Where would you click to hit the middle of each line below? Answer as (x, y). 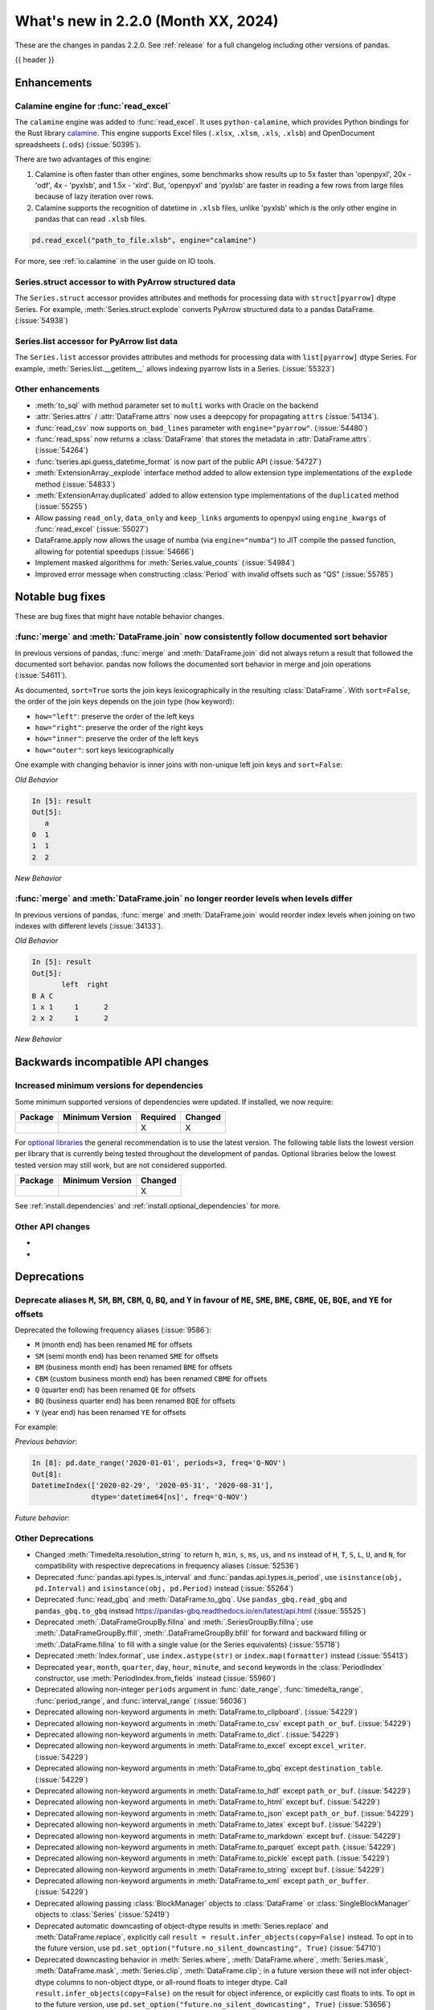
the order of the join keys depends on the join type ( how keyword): (125, 701)
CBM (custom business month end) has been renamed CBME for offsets (151, 1378)
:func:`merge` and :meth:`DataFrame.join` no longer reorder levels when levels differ (184, 899)
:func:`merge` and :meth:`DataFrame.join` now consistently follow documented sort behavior (201, 637)
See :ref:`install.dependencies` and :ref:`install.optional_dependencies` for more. (148, 1206)
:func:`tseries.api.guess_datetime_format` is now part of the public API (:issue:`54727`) (178, 461)
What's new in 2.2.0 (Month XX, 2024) (147, 21)
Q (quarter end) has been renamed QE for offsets (115, 1389)
